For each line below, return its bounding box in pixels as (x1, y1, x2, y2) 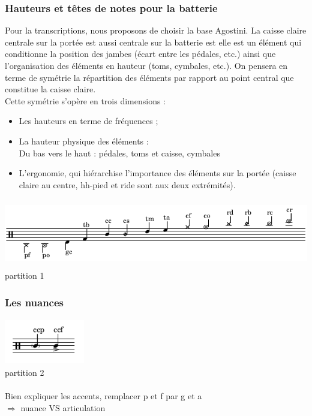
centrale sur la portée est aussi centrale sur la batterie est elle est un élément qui (5, 35, 302, 48)
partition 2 (5, 366, 44, 379)
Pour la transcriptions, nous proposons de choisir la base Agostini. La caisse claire (5, 24, 307, 37)
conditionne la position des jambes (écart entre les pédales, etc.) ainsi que (5, 47, 276, 60)
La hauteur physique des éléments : (19, 134, 149, 147)
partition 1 (5, 269, 44, 282)
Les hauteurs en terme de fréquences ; (19, 114, 158, 127)
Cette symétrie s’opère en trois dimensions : (5, 94, 166, 107)
